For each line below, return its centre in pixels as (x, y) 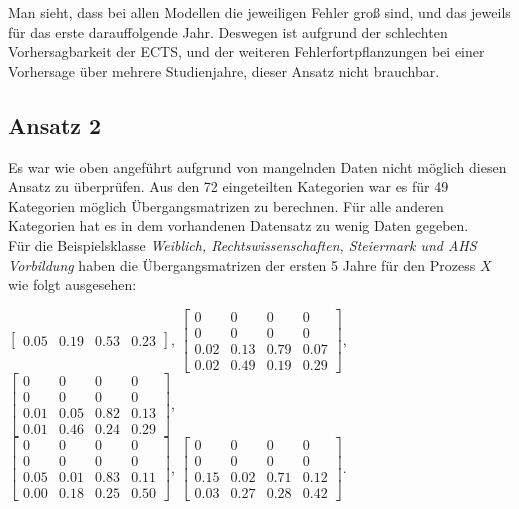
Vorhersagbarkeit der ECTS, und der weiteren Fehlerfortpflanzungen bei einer (246, 51)
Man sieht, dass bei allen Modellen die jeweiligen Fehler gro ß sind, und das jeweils (259, 12)
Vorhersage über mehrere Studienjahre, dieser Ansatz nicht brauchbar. (224, 70)
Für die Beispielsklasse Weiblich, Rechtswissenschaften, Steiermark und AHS (242, 244)
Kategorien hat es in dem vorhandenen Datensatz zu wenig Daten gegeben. (238, 225)
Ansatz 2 (55, 124)
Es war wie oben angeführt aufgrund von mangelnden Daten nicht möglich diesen (257, 166)
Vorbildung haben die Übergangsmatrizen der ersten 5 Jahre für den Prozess (242, 264)
